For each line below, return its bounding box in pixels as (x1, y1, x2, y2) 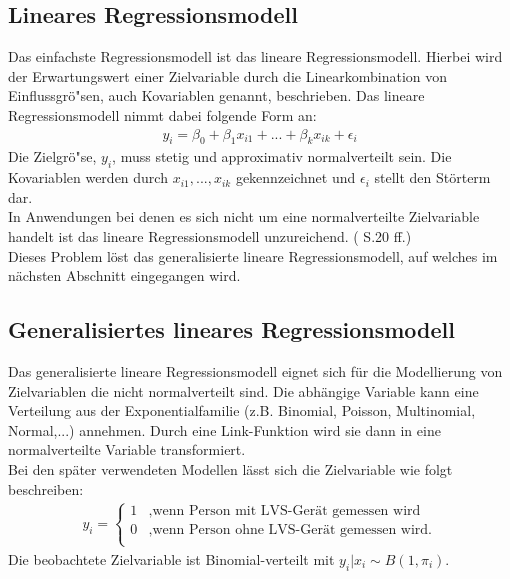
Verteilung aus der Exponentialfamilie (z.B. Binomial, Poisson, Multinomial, (8, 400, 476, 421)
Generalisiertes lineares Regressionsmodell (8, 314, 455, 345)
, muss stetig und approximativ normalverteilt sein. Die (112, 146, 452, 167)
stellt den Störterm (374, 167, 491, 188)
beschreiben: (8, 478, 84, 499)
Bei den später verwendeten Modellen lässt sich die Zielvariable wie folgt (8, 458, 453, 479)
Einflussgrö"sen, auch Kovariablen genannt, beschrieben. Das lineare (8, 85, 425, 106)
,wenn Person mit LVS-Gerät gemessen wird (148, 504, 421, 519)
